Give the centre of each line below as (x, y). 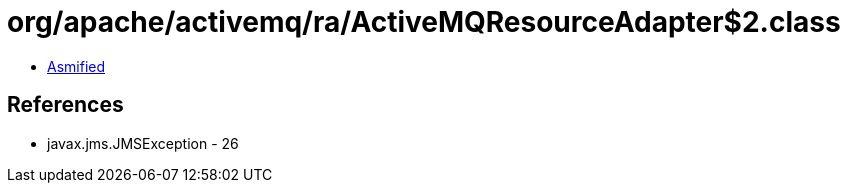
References (65, 105)
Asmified (76, 66)
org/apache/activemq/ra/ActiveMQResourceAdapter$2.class (424, 22)
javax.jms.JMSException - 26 (143, 143)
